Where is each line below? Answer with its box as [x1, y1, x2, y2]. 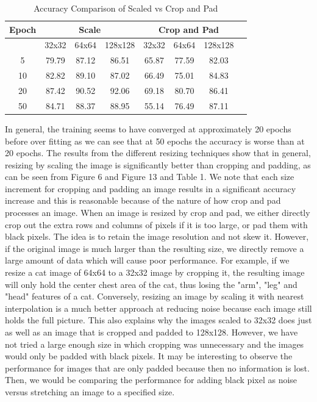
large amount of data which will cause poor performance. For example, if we [5, 254, 290, 267]
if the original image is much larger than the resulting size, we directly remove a [5, 242, 304, 254]
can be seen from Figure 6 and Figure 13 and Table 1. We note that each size [5, 170, 294, 183]
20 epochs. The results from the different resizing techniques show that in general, [5, 146, 311, 159]
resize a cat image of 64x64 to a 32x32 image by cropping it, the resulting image [5, 266, 305, 279]
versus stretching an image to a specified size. [5, 385, 175, 398]
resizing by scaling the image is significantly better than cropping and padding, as [5, 158, 311, 171]
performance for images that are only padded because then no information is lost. [5, 361, 310, 374]
